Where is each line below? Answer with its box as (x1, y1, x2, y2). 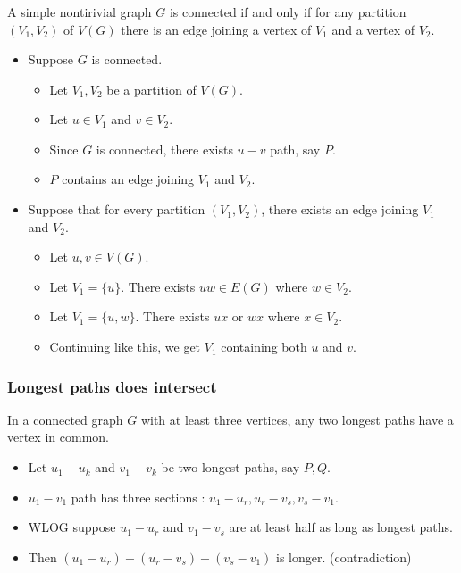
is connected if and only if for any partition (169, 2, 407, 21)
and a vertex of (331, 20, 415, 38)
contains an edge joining (62, 170, 195, 188)
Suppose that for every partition (28, 200, 205, 219)
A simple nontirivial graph (7, 2, 152, 21)
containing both (221, 337, 307, 356)
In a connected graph (7, 410, 123, 428)
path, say (270, 139, 321, 158)
